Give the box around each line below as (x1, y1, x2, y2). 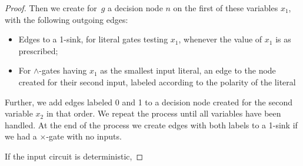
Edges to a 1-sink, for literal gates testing (18, 33, 168, 45)
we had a (5, 130, 37, 142)
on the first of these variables (173, 2, 278, 14)
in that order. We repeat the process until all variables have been (46, 107, 281, 119)
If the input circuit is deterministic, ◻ (5, 150, 144, 162)
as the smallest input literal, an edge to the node (100, 64, 276, 77)
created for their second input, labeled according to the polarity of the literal (18, 75, 296, 88)
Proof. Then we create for (5, 2, 97, 14)
